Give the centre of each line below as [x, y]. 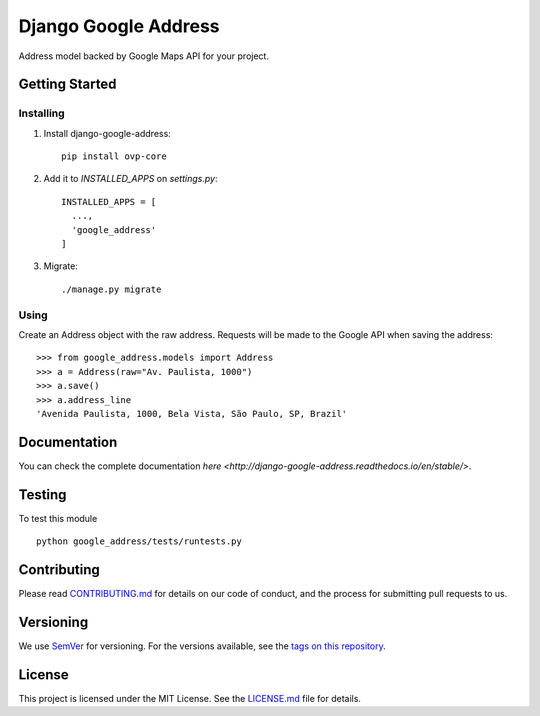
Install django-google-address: [107, 133]
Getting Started [67, 84]
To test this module [58, 518]
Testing [42, 494]
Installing [41, 113]
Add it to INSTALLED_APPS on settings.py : [130, 179]
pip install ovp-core [114, 156]
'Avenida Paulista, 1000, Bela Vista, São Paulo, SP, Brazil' [192, 413]
